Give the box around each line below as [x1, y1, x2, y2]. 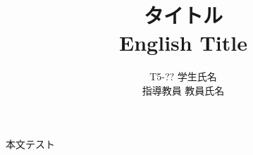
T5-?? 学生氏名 [149, 69, 217, 84]
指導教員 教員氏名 [142, 82, 225, 97]
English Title [119, 28, 247, 57]
